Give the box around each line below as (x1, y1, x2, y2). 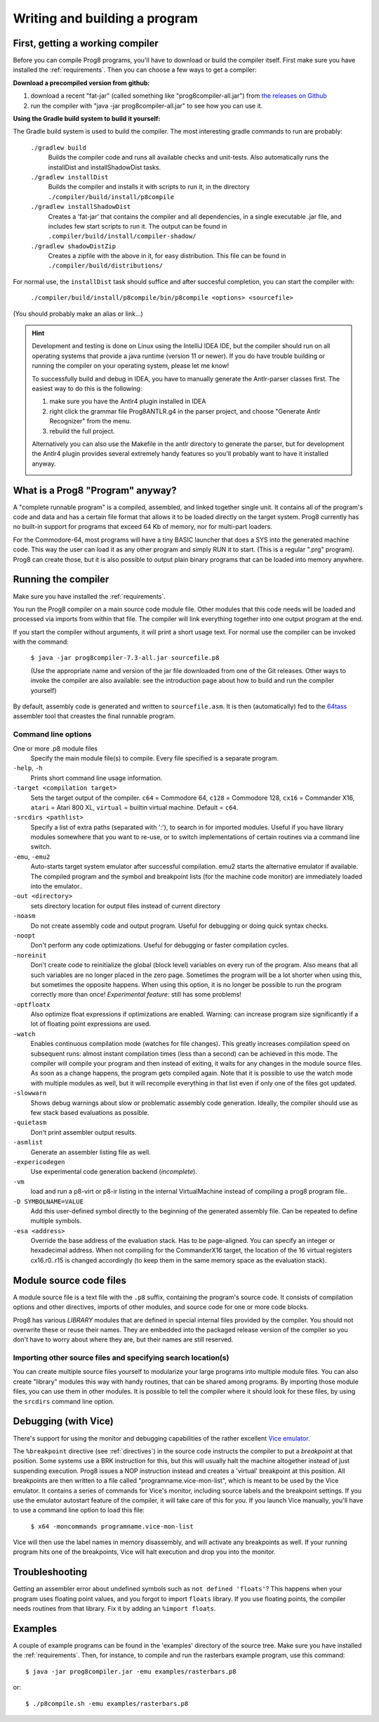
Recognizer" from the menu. (49, 417, 131, 426)
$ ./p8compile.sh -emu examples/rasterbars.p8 (25, 1699, 189, 1707)
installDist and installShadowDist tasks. (48, 162, 161, 172)
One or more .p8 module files (13, 744, 98, 753)
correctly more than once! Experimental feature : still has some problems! (30, 990, 241, 999)
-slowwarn (13, 1089, 47, 1097)
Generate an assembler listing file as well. (30, 1147, 151, 1156)
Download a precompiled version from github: (13, 78, 150, 87)
